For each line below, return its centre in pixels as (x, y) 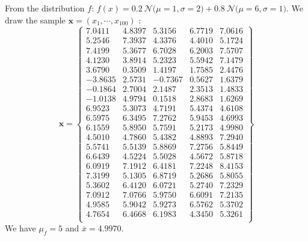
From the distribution (45, 8)
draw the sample (35, 20)
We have (20, 228)
